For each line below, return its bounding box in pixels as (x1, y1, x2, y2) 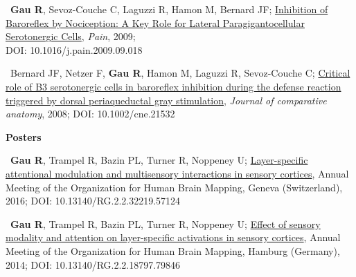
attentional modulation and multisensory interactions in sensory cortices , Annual (6, 166, 349, 180)
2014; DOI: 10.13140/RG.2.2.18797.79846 (6, 257, 181, 271)
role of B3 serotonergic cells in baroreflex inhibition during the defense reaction (6, 79, 341, 93)
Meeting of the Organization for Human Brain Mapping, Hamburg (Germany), (6, 243, 340, 258)
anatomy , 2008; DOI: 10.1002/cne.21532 (6, 106, 175, 121)
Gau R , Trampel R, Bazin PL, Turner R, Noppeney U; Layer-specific (10, 153, 308, 167)
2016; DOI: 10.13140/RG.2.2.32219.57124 (6, 193, 181, 208)
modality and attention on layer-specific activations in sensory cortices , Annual (6, 230, 341, 245)
